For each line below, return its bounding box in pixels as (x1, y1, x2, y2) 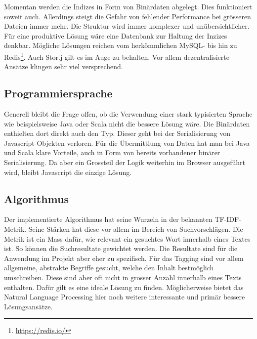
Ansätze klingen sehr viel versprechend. (4, 61, 123, 72)
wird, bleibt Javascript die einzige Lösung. (4, 167, 132, 177)
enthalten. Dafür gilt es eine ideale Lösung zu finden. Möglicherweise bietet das (4, 282, 244, 292)
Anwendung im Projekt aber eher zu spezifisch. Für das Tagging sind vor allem (4, 253, 244, 263)
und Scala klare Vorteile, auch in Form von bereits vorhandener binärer (4, 147, 220, 158)
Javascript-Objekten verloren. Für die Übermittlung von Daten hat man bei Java (4, 137, 250, 148)
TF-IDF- (214, 214, 241, 224)
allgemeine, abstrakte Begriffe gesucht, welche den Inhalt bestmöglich (4, 262, 214, 273)
